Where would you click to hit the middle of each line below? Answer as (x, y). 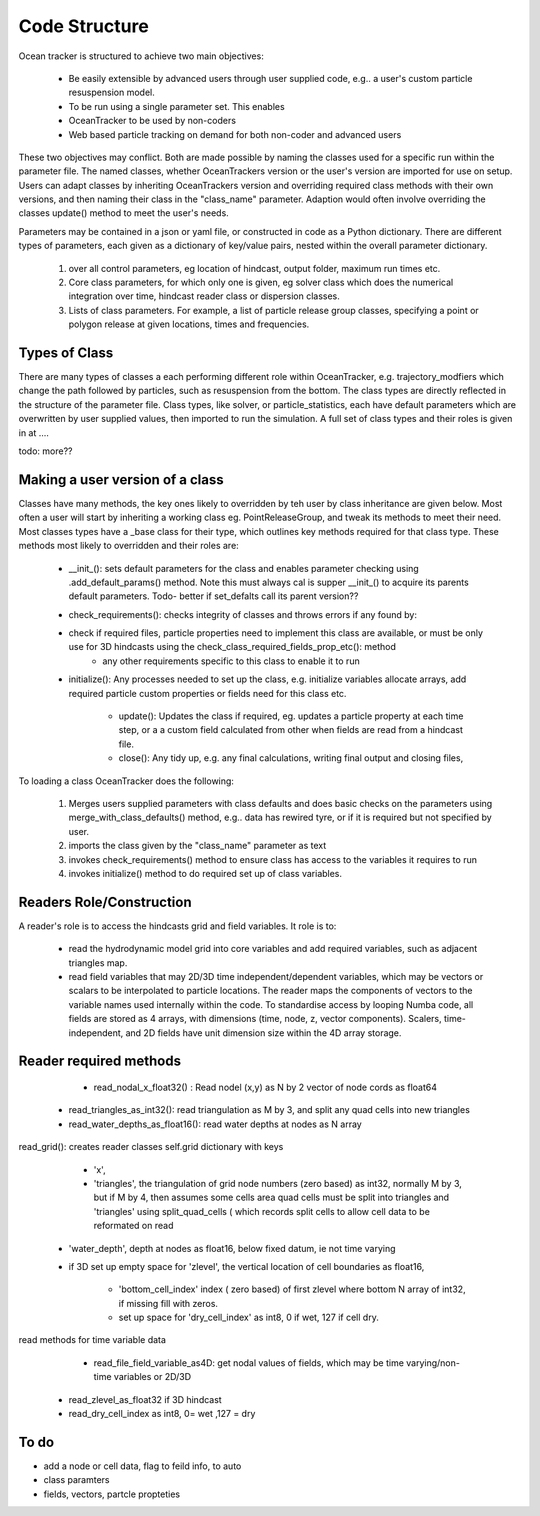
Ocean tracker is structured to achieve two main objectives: (141, 56)
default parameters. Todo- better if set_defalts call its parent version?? (213, 596)
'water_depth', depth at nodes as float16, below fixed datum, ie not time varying (232, 1248)
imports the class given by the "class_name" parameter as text (197, 846)
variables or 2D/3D (152, 1377)
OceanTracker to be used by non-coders (152, 121)
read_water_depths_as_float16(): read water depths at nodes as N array (215, 1124)
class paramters (76, 1480)
